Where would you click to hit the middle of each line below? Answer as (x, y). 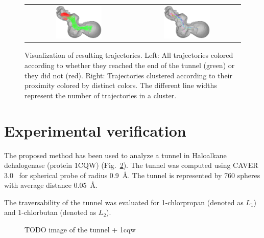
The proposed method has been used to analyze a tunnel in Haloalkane (115, 155)
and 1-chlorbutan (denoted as (50, 212)
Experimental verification (95, 130)
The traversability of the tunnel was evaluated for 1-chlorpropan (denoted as (124, 202)
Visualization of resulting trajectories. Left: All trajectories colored (129, 55)
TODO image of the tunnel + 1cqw (80, 230)
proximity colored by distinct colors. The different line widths (121, 85)
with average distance (38, 185)
